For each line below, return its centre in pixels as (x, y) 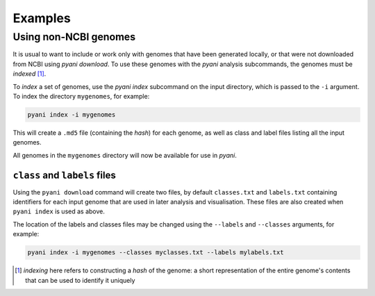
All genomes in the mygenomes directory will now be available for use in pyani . (125, 155)
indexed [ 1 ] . (30, 74)
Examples (42, 18)
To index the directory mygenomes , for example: (81, 96)
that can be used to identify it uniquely (80, 280)
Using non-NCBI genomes (74, 37)
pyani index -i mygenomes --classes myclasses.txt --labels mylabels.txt (156, 253)
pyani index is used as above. (59, 211)
